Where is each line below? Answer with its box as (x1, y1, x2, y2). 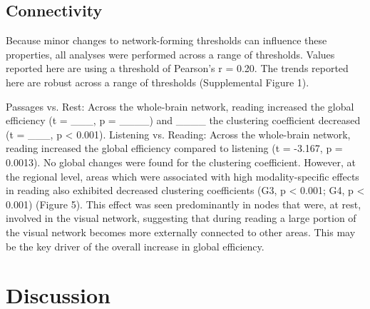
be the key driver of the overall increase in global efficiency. (6, 238, 264, 253)
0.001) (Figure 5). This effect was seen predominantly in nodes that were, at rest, (6, 196, 361, 211)
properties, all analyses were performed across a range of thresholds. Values (6, 46, 335, 61)
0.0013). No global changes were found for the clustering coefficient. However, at (6, 154, 356, 169)
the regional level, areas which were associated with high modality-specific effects (6, 168, 359, 183)
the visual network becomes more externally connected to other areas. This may (6, 224, 356, 239)
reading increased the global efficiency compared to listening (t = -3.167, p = (6, 141, 343, 156)
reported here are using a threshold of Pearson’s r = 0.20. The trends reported (6, 61, 349, 76)
